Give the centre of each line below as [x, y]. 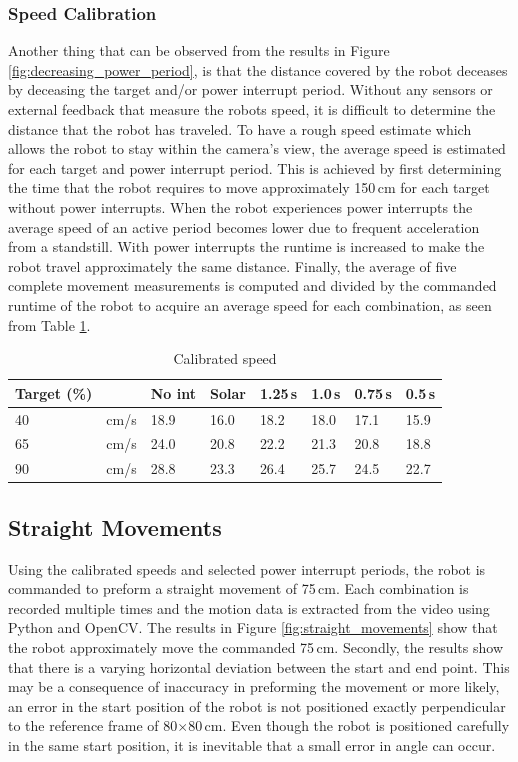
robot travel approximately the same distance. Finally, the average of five [232, 265]
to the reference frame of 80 [93, 725]
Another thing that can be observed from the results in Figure [199, 50]
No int [173, 392]
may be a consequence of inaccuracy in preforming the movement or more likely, [254, 686]
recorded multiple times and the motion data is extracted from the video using [249, 607]
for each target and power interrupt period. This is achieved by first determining [255, 167]
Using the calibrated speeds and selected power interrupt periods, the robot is [247, 568]
